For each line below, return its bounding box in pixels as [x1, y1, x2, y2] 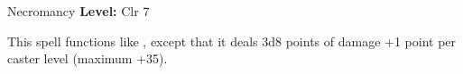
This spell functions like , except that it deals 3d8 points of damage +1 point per [7, 31, 457, 50]
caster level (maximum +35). [7, 49, 168, 68]
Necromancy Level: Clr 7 [7, 2, 150, 20]
